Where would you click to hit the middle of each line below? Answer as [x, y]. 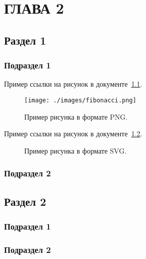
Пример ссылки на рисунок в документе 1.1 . [73, 84]
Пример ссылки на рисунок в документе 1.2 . [73, 134]
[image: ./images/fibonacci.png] [80, 100]
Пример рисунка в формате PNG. [76, 116]
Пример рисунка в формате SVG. [76, 150]
